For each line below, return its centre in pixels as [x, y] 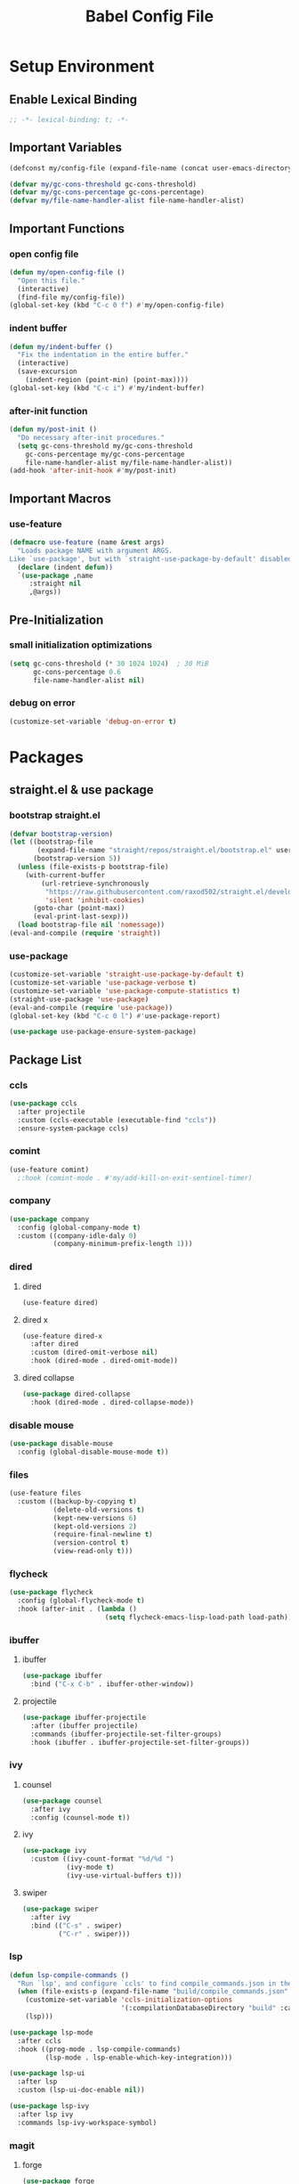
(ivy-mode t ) [90, 1868]
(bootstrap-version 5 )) [77, 859]
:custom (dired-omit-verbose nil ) [94, 1353]
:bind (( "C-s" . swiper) [77, 1926]
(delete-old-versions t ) [99, 1510]
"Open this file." [52, 281]
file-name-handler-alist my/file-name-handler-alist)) [129, 462]
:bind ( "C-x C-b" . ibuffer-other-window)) [112, 1684]
